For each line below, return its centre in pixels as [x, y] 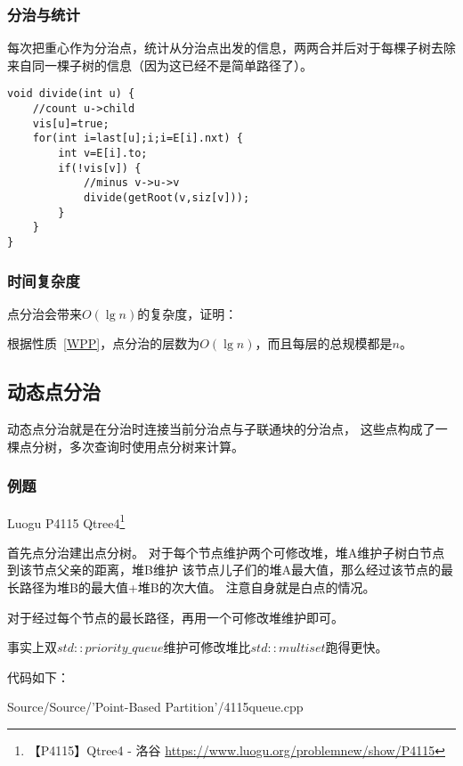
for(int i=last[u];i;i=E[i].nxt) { [138, 139]
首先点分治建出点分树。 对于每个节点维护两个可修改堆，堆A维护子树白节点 [226, 552]
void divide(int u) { [71, 94]
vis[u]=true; [71, 123]
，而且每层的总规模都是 [324, 343]
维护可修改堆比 [207, 647]
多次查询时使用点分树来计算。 [156, 446]
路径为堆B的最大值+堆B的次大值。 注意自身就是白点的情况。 [197, 587]
